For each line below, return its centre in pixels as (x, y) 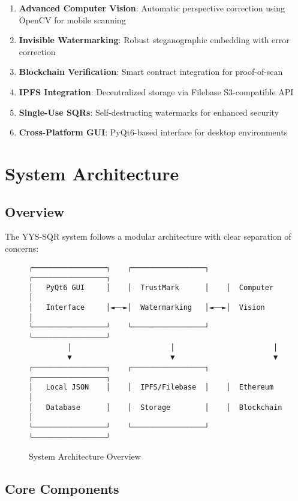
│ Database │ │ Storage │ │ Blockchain (156, 407)
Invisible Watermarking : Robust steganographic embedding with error (154, 40)
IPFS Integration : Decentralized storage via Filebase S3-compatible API (156, 91)
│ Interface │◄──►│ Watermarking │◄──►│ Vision (147, 308)
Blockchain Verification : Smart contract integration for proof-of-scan (151, 72)
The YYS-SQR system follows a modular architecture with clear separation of (148, 236)
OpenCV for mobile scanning (72, 19)
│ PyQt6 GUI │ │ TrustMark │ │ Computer (151, 287)
